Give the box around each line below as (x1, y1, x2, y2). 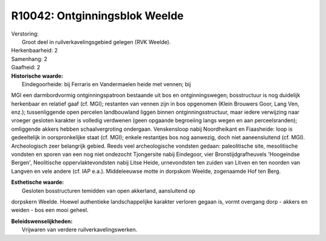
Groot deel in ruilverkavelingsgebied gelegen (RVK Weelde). (22, 38, 171, 45)
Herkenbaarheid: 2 (11, 47, 58, 54)
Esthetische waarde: (11, 178, 65, 186)
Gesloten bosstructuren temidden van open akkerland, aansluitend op (22, 187, 196, 194)
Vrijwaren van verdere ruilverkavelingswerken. (22, 226, 138, 233)
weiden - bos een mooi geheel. (11, 207, 89, 214)
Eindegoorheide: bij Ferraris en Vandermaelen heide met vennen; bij (22, 80, 191, 87)
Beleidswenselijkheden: (11, 218, 73, 225)
